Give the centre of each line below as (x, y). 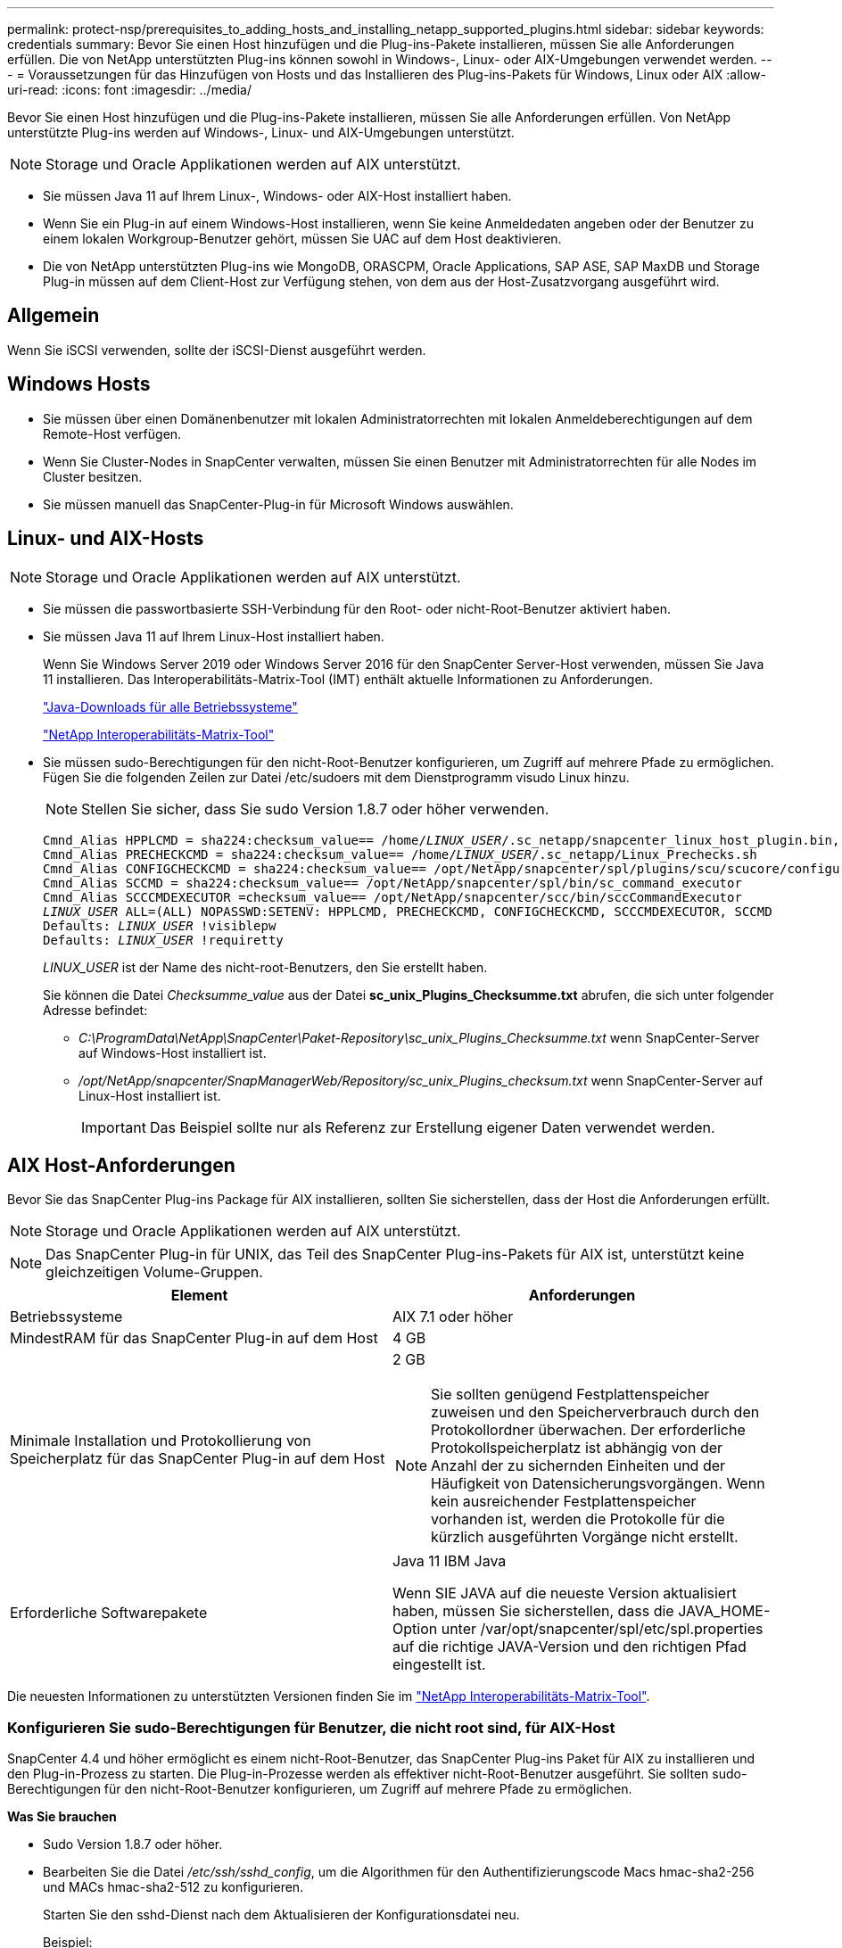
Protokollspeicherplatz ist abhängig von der (577, 1448)
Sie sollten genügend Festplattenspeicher (570, 1395)
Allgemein (54, 316)
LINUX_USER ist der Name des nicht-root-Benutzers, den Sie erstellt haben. (265, 967)
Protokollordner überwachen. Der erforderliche (588, 1430)
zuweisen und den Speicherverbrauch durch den (595, 1412)
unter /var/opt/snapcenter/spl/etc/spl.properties (602, 1629)
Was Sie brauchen (62, 1817)
